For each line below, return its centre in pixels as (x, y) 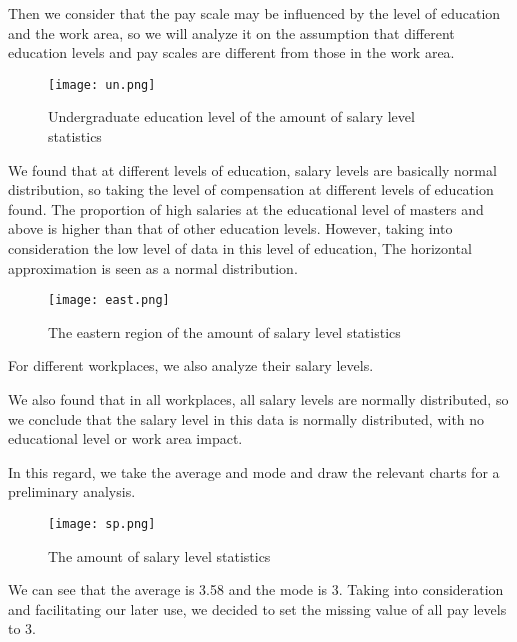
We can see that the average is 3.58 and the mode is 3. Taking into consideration (256, 589)
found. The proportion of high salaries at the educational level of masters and (246, 208)
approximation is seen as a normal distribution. (153, 267)
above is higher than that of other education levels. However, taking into (230, 228)
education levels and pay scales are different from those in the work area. (231, 52)
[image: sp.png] (102, 524)
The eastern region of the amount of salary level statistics (224, 331)
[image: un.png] (102, 84)
